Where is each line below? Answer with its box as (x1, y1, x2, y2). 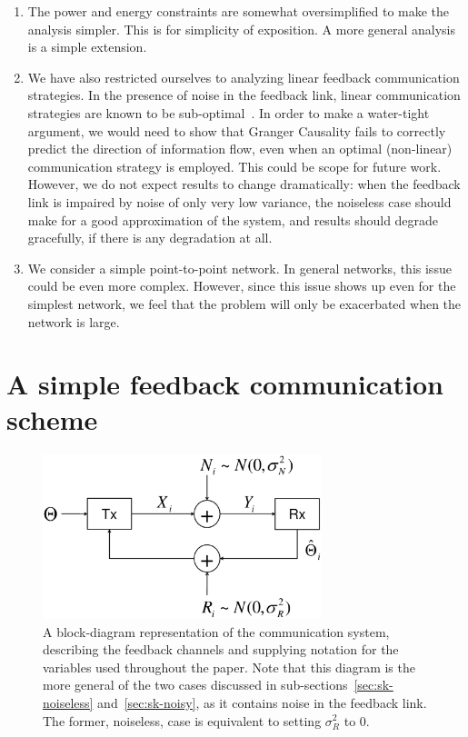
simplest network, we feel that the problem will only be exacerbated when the (27, 294, 462, 313)
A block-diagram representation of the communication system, (43, 622, 390, 641)
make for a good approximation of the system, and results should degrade (27, 210, 439, 229)
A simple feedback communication (6, 365, 444, 403)
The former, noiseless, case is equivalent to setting (43, 711, 322, 730)
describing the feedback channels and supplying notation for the (43, 640, 399, 659)
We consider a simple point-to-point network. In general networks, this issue (27, 258, 452, 277)
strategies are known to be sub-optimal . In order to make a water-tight (27, 103, 430, 122)
